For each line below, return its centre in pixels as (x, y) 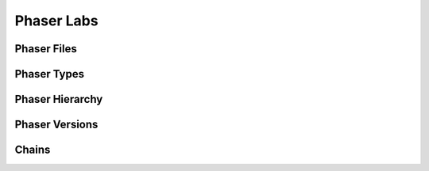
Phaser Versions (56, 125)
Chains (33, 150)
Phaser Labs (56, 21)
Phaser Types (50, 74)
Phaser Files (46, 49)
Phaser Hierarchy (59, 99)
